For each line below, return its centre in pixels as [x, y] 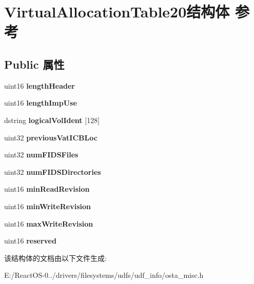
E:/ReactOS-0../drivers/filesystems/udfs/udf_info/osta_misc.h [104, 275]
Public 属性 [34, 64]
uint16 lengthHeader [40, 85]
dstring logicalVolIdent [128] [52, 120]
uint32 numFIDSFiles [41, 155]
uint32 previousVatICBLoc [51, 137]
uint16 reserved [30, 241]
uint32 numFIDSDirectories [53, 171]
